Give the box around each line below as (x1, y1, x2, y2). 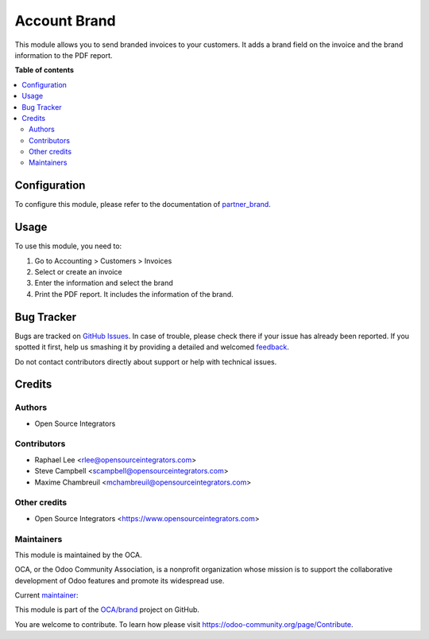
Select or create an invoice (34, 267, 122, 277)
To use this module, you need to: (14, 241, 122, 251)
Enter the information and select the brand (34, 279, 174, 288)
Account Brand (14, 12, 117, 29)
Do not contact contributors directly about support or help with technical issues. (14, 357, 277, 366)
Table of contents (14, 65, 75, 75)
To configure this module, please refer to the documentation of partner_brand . (14, 200, 272, 209)
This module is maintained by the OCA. (14, 550, 142, 559)
